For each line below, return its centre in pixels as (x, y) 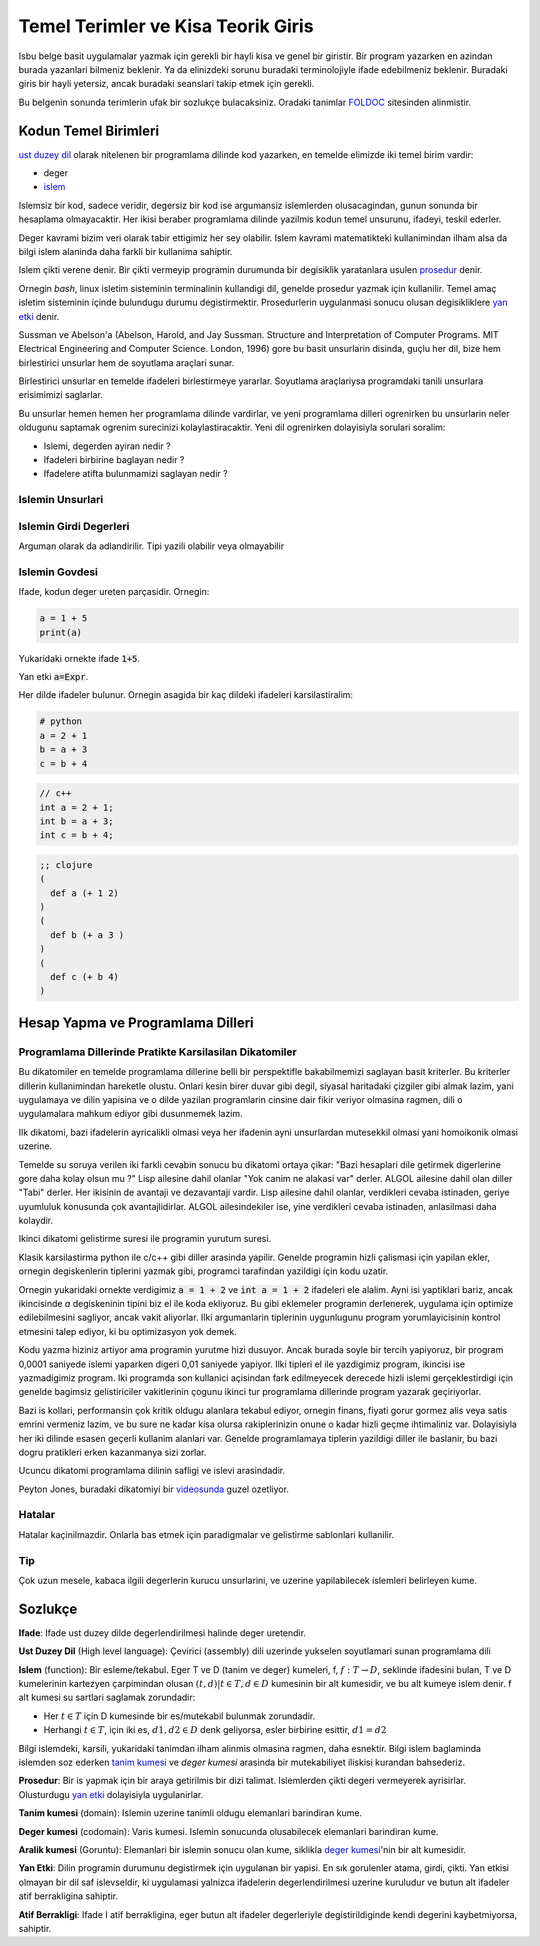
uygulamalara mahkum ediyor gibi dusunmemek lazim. (131, 1114)
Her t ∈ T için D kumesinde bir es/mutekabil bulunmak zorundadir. (179, 1716)
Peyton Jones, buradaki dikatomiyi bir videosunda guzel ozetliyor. (154, 1489)
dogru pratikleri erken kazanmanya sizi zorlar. (112, 1452)
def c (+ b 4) (85, 977)
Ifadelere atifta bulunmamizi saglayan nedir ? (136, 474)
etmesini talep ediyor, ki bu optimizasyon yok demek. (127, 1331)
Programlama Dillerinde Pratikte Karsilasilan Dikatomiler (157, 1052)
